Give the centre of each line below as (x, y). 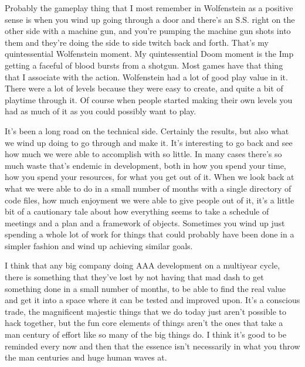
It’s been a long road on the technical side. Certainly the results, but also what (147, 130)
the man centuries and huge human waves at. (86, 357)
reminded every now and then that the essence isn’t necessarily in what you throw (152, 346)
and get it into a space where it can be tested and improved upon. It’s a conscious (152, 300)
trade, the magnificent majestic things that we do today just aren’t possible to (145, 311)
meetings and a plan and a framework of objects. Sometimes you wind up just (145, 222)
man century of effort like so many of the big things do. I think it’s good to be (146, 334)
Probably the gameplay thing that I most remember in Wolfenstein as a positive (149, 8)
